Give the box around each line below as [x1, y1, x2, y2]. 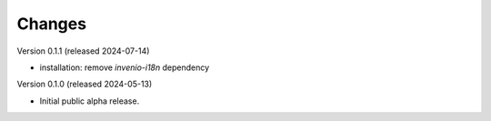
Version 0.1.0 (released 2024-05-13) [16, 78, 153, 90]
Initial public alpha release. [39, 96, 140, 106]
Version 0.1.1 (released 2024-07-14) [16, 45, 150, 56]
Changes [16, 14, 86, 34]
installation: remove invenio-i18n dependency [39, 62, 210, 73]
